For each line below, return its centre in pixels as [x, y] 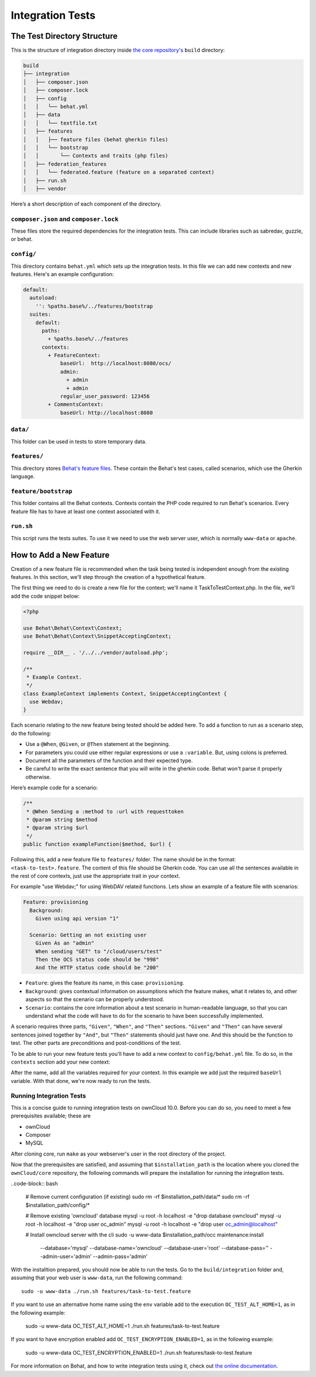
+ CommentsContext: [75, 405]
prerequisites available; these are [51, 1116]
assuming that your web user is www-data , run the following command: [97, 1278]
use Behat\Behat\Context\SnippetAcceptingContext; [97, 636]
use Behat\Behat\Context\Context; [73, 628]
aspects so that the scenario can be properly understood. [95, 1000]
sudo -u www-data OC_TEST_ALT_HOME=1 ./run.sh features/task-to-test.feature [123, 1326]
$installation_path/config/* [58, 1205]
